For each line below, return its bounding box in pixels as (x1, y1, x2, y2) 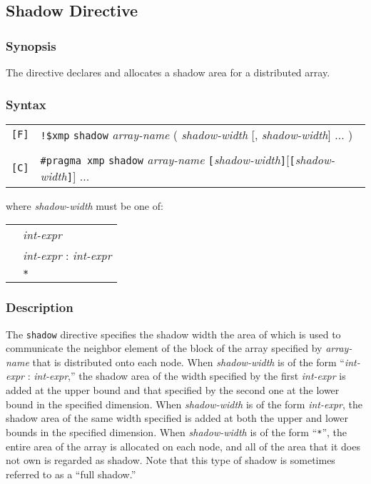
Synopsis (6, 36, 56, 54)
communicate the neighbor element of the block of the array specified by (6, 341, 322, 356)
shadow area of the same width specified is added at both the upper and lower (6, 410, 348, 425)
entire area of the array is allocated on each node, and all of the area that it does (6, 438, 360, 453)
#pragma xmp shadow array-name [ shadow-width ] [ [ (40, 151, 295, 168)
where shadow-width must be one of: (6, 198, 163, 213)
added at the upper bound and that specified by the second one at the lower (6, 383, 340, 398)
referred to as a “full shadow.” (6, 466, 136, 481)
